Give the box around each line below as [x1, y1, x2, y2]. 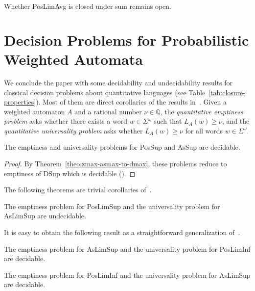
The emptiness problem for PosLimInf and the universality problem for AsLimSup [4, 269, 251, 280]
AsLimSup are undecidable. [4, 211, 86, 221]
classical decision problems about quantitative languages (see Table [4, 87, 206, 97]
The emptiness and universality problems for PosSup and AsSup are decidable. [4, 142, 240, 152]
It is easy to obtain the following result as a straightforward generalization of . [4, 227, 240, 238]
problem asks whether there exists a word [4, 116, 127, 126]
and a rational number [74, 106, 142, 116]
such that [154, 116, 182, 126]
